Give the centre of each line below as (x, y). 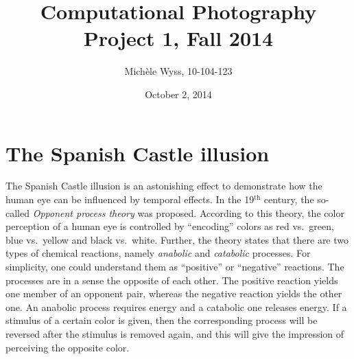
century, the (289, 199)
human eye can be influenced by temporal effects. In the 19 (130, 199)
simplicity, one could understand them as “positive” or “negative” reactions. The (175, 266)
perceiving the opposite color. (68, 347)
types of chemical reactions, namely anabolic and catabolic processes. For (158, 253)
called (17, 212)
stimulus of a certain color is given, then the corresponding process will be (162, 320)
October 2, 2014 (178, 94)
